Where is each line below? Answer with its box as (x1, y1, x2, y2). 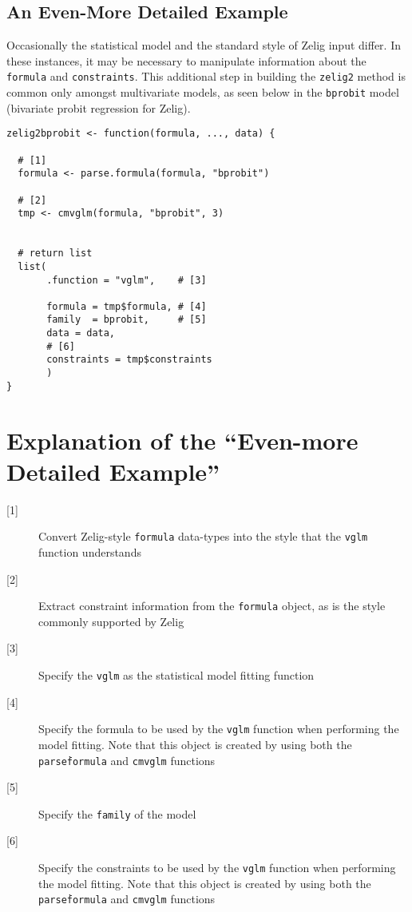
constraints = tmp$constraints (46, 354, 212, 366)
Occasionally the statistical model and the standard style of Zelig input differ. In (6, 37, 401, 54)
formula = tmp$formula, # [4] (46, 300, 207, 312)
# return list (18, 248, 93, 260)
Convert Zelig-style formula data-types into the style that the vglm (38, 528, 368, 545)
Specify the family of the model (38, 805, 196, 822)
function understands (38, 543, 141, 560)
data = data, (46, 327, 116, 339)
